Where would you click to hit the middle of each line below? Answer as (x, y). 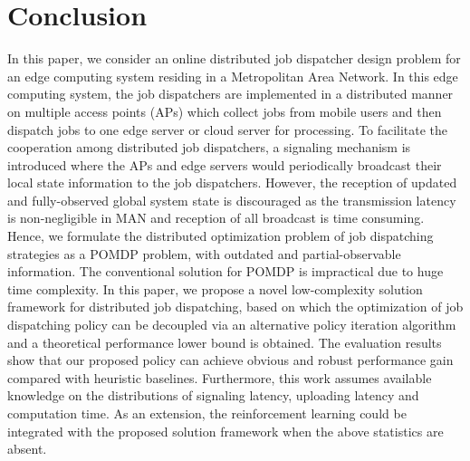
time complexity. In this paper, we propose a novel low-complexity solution (215, 288)
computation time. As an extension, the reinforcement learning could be (207, 413)
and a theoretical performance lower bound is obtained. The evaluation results (225, 342)
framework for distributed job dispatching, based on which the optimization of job (235, 307)
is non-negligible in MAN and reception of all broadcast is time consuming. (216, 218)
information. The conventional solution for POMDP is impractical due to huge (225, 271)
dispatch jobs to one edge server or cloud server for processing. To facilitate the (228, 129)
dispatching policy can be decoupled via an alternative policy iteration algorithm (232, 325)
